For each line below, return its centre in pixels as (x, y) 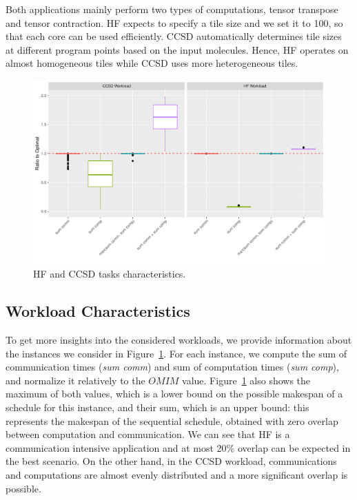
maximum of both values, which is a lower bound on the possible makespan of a (174, 394)
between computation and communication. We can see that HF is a (148, 434)
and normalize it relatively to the (75, 380)
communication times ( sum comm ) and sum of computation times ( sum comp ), (172, 367)
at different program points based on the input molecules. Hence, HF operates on (177, 49)
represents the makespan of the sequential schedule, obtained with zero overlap (172, 420)
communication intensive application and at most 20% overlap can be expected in (178, 447)
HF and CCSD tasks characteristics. (110, 274)
